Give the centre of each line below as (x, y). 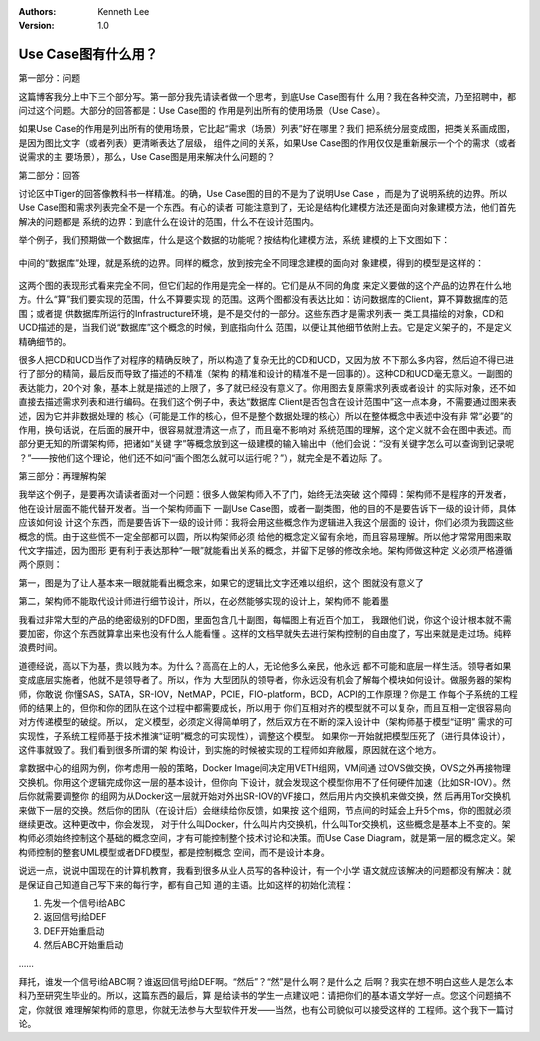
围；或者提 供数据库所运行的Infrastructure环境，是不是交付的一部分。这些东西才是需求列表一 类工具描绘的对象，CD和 (261, 313)
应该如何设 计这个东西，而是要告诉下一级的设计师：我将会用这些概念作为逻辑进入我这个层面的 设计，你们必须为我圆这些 (266, 522)
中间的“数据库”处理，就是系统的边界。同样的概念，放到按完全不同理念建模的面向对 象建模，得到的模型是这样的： (251, 262)
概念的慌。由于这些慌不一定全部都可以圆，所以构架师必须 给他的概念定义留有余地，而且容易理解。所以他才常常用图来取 (265, 536)
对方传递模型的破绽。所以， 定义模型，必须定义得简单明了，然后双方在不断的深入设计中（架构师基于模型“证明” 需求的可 (266, 722)
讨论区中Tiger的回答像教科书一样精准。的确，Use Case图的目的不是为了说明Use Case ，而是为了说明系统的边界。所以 (263, 194)
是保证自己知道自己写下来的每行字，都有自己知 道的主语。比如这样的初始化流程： (186, 884)
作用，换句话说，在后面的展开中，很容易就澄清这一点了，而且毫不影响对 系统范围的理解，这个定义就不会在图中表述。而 (265, 429)
